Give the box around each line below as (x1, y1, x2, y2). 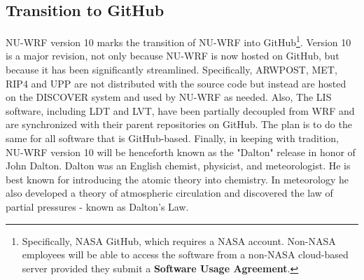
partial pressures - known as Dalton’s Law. (6, 199, 189, 213)
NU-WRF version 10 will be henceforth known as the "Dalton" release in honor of (6, 144, 356, 159)
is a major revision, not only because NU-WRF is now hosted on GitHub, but (6, 48, 339, 63)
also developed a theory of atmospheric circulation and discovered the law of (6, 185, 333, 200)
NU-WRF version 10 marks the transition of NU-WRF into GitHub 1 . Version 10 (6, 33, 351, 49)
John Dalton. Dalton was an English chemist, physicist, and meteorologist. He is (6, 158, 351, 173)
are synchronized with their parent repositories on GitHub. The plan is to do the (6, 117, 352, 132)
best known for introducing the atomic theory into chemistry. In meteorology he (6, 171, 349, 186)
